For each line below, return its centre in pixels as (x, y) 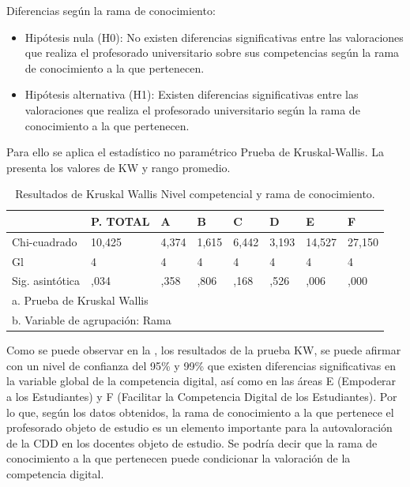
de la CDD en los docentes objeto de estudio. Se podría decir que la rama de (192, 442)
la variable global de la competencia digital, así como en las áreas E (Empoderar (201, 381)
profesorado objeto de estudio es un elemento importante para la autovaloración (199, 427)
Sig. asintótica (46, 281)
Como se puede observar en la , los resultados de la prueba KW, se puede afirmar (204, 350)
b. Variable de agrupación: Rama (92, 320)
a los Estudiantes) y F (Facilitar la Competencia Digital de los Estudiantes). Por (202, 397)
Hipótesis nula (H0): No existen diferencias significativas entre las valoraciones (214, 37)
